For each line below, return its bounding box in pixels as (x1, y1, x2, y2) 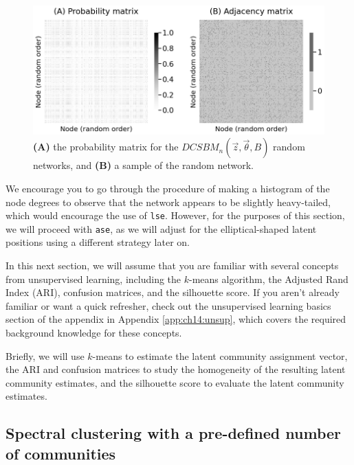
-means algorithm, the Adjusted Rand (189, 271, 349, 286)
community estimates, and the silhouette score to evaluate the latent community (5, 375, 344, 389)
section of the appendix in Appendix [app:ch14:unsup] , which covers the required (5, 312, 346, 326)
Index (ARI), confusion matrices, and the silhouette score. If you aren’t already (5, 285, 340, 299)
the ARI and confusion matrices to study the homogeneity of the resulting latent (5, 362, 346, 376)
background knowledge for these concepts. (5, 326, 182, 340)
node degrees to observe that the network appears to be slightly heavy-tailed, (5, 194, 331, 209)
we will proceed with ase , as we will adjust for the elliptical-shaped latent (5, 221, 317, 236)
